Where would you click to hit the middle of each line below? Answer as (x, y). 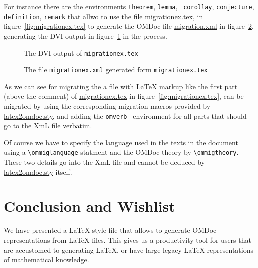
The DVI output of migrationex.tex (81, 52)
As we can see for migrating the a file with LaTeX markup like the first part (121, 86)
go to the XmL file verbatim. (48, 125)
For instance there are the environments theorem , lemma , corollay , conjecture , (129, 6)
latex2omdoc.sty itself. (38, 172)
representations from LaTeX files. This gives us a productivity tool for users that (128, 240)
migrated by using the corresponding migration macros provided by (107, 106)
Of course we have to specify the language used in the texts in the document (121, 142)
